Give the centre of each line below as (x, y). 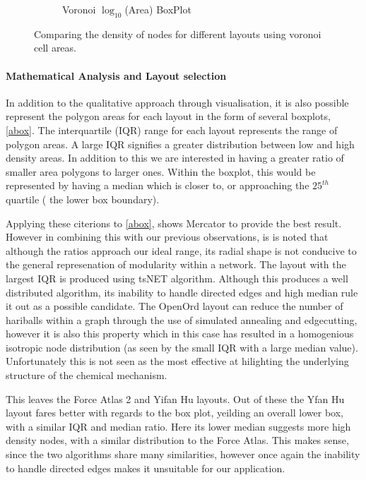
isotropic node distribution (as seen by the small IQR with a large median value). (182, 347)
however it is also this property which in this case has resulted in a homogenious (180, 334)
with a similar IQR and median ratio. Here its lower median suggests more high (178, 426)
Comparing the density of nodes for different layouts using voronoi (178, 34)
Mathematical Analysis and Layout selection (116, 75)
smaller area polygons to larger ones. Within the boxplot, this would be (161, 171)
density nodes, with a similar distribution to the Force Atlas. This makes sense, (177, 440)
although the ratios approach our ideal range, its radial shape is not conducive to (181, 250)
